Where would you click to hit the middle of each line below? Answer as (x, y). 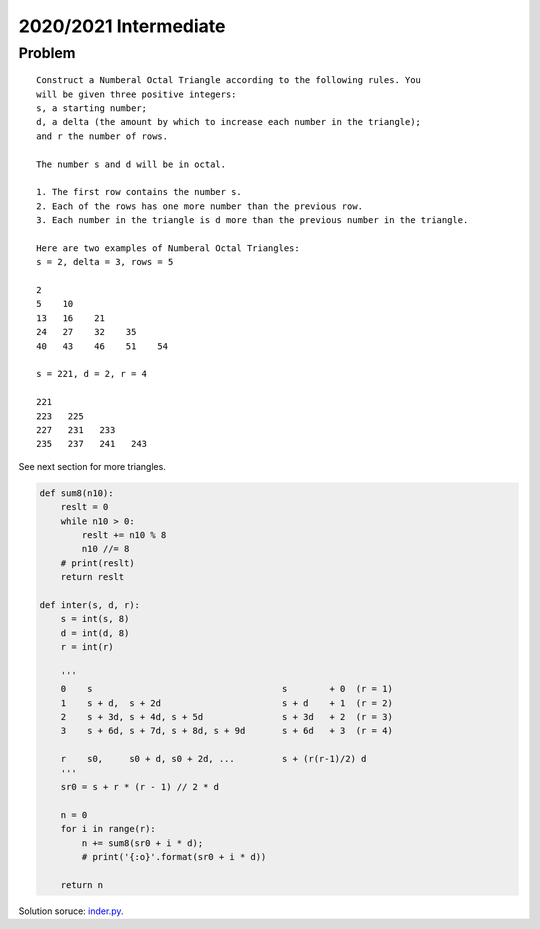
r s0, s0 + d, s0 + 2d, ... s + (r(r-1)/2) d (213, 759)
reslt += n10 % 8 (124, 534)
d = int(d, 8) (95, 633)
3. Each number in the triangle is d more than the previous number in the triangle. (252, 220)
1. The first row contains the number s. (139, 192)
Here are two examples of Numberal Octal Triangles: (168, 248)
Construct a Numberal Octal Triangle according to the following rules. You (229, 80)
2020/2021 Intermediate (122, 26)
